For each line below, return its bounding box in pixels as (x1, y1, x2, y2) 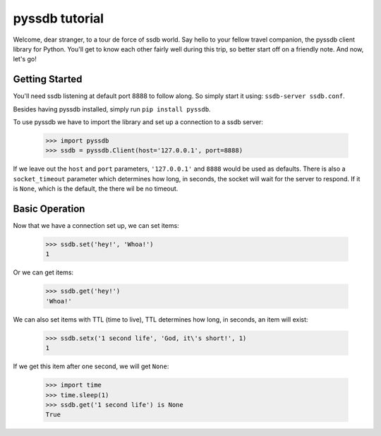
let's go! (13, 55, 37, 63)
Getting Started (13, 73, 83, 85)
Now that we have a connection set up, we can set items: (13, 222, 179, 230)
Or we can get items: (13, 268, 74, 277)
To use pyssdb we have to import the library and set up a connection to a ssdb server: (13, 118, 264, 126)
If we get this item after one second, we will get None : (13, 362, 169, 370)
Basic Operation (13, 202, 85, 214)
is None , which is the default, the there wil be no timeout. (13, 184, 179, 193)
